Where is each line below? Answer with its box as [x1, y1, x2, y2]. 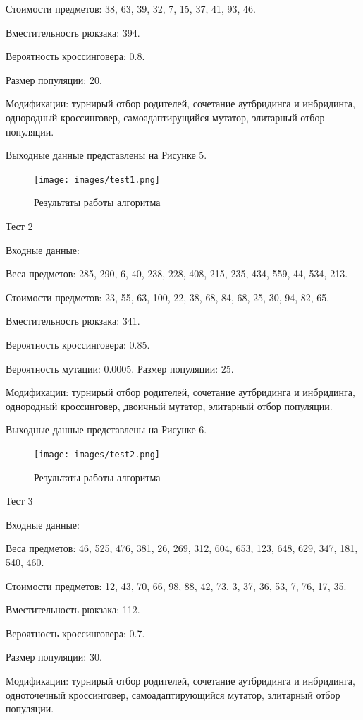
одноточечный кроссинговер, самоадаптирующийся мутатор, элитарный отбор [6, 687, 340, 702]
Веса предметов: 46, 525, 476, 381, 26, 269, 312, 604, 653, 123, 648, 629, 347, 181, [6, 541, 358, 556]
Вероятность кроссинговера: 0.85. [6, 337, 150, 352]
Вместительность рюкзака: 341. [6, 313, 140, 328]
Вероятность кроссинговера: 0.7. [6, 625, 145, 640]
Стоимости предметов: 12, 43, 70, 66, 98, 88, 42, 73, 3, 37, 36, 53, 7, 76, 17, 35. [6, 578, 347, 593]
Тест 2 [6, 219, 33, 233]
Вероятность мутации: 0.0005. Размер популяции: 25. [6, 361, 234, 376]
